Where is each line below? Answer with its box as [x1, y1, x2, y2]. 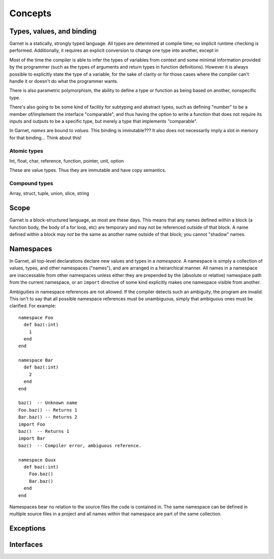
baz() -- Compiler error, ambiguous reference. [18, 443, 142, 448]
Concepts [9, 8, 52, 19]
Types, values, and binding [9, 27, 96, 36]
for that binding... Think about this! [9, 135, 82, 141]
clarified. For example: [9, 303, 56, 309]
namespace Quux [18, 457, 56, 462]
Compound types [9, 180, 53, 187]
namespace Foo [18, 315, 53, 320]
